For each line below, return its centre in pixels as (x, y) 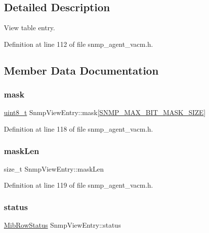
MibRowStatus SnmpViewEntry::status (62, 225)
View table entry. (30, 28)
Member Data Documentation (81, 70)
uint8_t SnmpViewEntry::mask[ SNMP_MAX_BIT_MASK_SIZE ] (105, 112)
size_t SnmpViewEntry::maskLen (54, 168)
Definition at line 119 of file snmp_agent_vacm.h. (78, 185)
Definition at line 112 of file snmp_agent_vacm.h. (78, 44)
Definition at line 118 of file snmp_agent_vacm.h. (78, 128)
